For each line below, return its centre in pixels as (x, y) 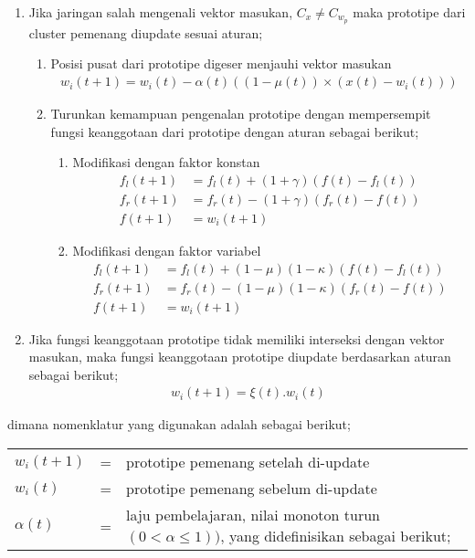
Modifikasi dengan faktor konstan (166, 162)
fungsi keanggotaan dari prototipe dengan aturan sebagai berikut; (235, 131)
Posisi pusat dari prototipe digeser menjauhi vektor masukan (221, 63)
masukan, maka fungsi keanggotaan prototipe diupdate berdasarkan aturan (240, 357)
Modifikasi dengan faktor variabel (167, 250)
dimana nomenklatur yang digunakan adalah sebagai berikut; (179, 424)
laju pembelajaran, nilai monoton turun (253, 515)
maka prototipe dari (409, 12)
